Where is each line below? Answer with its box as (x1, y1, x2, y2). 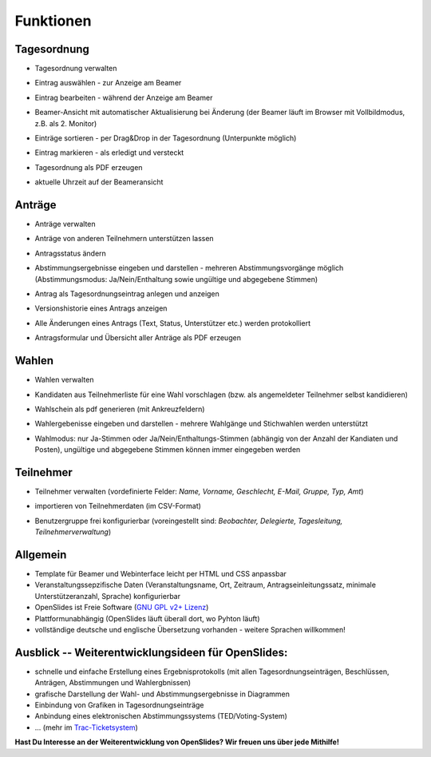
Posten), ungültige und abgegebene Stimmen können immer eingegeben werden (34, 445, 301, 454)
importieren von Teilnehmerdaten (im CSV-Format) (34, 501, 201, 511)
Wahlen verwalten (34, 375, 94, 385)
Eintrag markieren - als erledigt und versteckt (34, 148, 184, 157)
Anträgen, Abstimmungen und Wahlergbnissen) (34, 678, 192, 688)
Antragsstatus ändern (34, 248, 107, 258)
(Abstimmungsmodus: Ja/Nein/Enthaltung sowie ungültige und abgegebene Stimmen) (34, 274, 318, 283)
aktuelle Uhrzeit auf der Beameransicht (34, 177, 164, 187)
